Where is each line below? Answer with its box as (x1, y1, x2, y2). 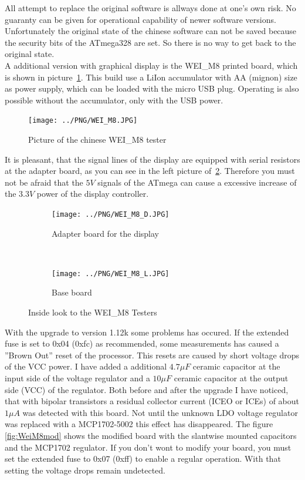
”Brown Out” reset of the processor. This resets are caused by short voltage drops (5, 348, 300, 361)
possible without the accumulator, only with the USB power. (5, 93, 223, 106)
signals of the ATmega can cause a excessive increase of (97, 176, 297, 188)
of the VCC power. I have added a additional (5, 360, 167, 372)
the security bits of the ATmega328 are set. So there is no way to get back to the (5, 36, 296, 48)
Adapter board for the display (52, 227, 160, 239)
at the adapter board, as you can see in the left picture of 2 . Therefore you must (5, 165, 295, 177)
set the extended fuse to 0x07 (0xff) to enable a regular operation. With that (5, 452, 281, 465)
